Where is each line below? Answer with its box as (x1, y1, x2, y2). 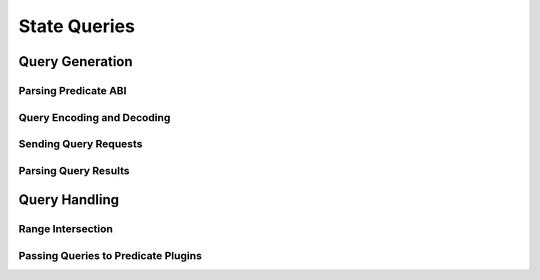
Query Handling (18, 191, 120, 209)
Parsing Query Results (18, 163, 130, 177)
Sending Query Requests (18, 137, 143, 151)
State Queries (18, 15, 135, 37)
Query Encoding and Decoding (18, 110, 171, 124)
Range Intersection (18, 222, 114, 236)
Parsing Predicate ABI (18, 83, 127, 97)
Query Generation (18, 53, 134, 70)
